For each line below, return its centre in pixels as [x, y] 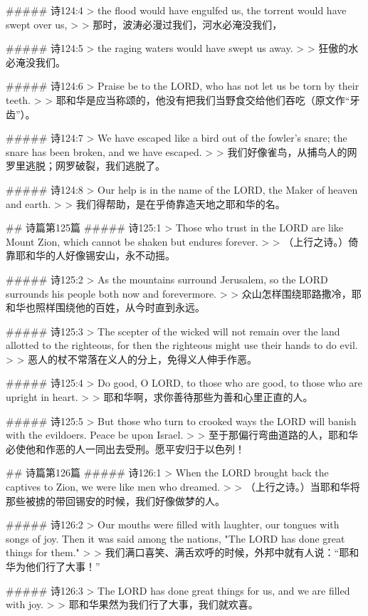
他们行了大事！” [63, 566]
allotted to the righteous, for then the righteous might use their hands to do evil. [182, 345]
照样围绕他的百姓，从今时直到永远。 [120, 307]
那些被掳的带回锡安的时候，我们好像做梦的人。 [115, 500]
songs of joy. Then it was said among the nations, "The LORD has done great [175, 538]
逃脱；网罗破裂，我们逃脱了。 [95, 166]
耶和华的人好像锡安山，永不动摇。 [95, 255]
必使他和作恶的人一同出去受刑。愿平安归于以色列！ [125, 448]
